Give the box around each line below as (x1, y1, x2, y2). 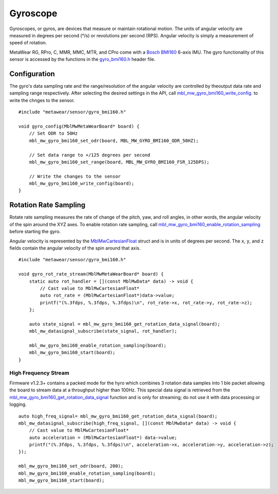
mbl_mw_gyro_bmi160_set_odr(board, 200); (18, 463, 123, 469)
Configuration (9, 69, 55, 78)
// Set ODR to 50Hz (29, 131, 78, 136)
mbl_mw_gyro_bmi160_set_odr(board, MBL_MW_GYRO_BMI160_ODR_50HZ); (29, 138, 199, 143)
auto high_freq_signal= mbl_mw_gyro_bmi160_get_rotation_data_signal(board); (18, 413, 218, 419)
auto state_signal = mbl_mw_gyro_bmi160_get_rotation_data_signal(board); (29, 321, 220, 327)
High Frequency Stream (9, 369, 70, 376)
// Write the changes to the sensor (29, 174, 121, 179)
